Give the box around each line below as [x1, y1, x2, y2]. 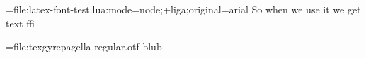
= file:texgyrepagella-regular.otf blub [6, 39, 162, 54]
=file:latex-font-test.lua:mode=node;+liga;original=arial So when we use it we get [6, 2, 361, 16]
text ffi [6, 15, 35, 30]
